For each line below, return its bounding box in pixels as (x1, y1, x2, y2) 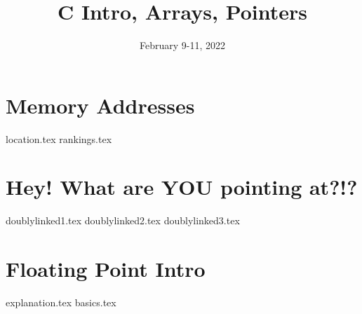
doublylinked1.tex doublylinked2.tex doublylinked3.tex (6, 213, 240, 228)
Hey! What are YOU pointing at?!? (6, 172, 358, 201)
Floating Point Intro (6, 254, 206, 283)
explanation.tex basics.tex (6, 295, 116, 310)
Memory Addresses (6, 90, 195, 119)
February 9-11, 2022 (139, 38, 225, 53)
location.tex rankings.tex (6, 131, 112, 146)
